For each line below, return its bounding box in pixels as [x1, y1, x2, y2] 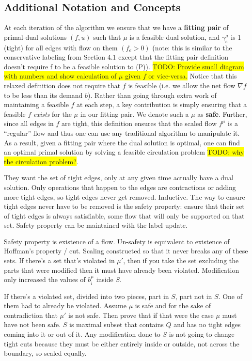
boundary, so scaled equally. [4, 348, 87, 358]
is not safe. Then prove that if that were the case [68, 310, 214, 320]
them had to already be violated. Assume [4, 300, 126, 311]
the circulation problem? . [4, 156, 79, 166]
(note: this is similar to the [152, 42, 232, 52]
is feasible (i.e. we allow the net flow [128, 80, 236, 90]
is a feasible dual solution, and [129, 31, 220, 42]
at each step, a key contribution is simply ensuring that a [77, 99, 247, 110]
